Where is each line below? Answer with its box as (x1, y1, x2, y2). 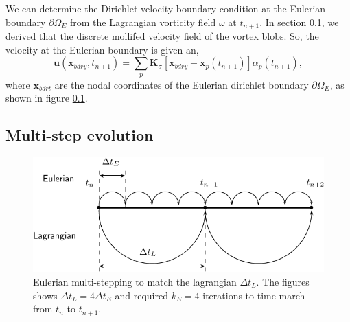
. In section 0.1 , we (259, 14, 339, 29)
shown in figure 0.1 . (5, 91, 88, 105)
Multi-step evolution (5, 124, 154, 146)
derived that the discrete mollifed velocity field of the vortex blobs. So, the (5, 29, 319, 43)
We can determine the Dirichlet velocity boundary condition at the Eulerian (5, 1, 326, 15)
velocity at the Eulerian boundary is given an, (5, 42, 199, 56)
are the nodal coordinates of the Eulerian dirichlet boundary (54, 77, 309, 91)
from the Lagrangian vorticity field (70, 14, 216, 29)
